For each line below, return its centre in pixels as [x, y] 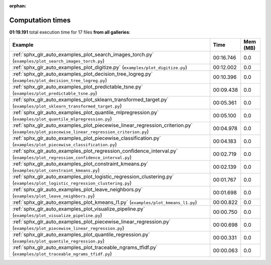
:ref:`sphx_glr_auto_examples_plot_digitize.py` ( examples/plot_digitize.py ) [100, 68]
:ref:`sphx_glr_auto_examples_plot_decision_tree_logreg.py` [83, 74]
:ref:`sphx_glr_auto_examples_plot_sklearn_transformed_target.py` [91, 100]
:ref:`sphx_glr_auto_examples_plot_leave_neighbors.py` [78, 189]
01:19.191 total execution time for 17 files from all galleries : [70, 32]
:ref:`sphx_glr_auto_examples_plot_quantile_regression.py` [81, 234]
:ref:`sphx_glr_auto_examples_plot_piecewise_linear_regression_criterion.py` [102, 125]
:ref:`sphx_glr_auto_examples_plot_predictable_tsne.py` [78, 87]
